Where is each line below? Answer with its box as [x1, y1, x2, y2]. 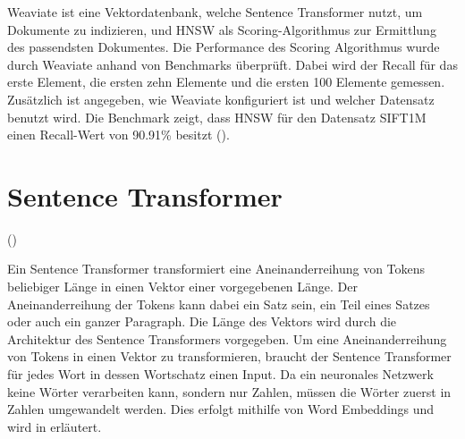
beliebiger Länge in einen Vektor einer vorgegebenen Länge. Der [7, 277, 358, 296]
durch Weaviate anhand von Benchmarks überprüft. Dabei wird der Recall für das [7, 55, 458, 73]
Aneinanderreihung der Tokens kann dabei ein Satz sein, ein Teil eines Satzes [7, 294, 430, 313]
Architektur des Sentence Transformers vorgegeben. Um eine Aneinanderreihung [7, 329, 447, 348]
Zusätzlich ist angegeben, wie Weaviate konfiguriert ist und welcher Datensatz [7, 89, 435, 108]
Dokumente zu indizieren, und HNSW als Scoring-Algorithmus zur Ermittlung [7, 20, 436, 38]
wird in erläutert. [7, 417, 102, 435]
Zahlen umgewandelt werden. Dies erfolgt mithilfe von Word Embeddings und [7, 400, 435, 418]
